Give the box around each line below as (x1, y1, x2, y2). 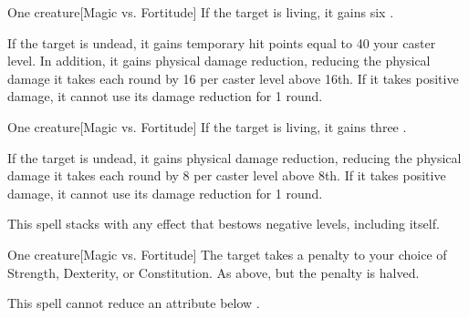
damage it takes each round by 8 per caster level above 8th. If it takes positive (7, 166, 446, 185)
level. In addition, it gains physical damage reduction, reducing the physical (7, 51, 431, 70)
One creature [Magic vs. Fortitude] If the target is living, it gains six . (7, 3, 394, 21)
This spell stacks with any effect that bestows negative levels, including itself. (7, 214, 440, 233)
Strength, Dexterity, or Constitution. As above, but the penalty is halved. (7, 262, 420, 282)
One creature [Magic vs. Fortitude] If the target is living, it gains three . (7, 117, 407, 136)
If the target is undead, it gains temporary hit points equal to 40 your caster (7, 33, 436, 52)
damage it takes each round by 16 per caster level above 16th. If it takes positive (7, 68, 459, 87)
